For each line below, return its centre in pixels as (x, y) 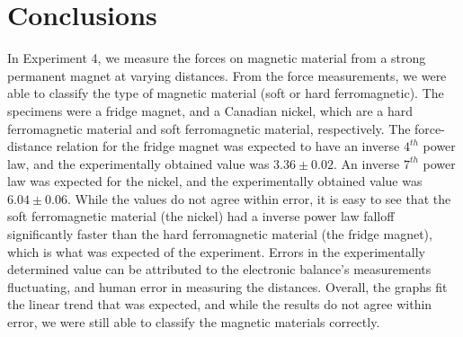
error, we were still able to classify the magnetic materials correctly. (194, 322)
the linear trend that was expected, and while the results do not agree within (220, 304)
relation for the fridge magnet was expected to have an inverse (228, 146)
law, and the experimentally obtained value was (138, 163)
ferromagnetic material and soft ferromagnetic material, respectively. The (209, 128)
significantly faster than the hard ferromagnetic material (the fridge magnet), (220, 234)
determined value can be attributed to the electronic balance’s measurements (219, 269)
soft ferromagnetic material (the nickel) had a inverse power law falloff (201, 216)
